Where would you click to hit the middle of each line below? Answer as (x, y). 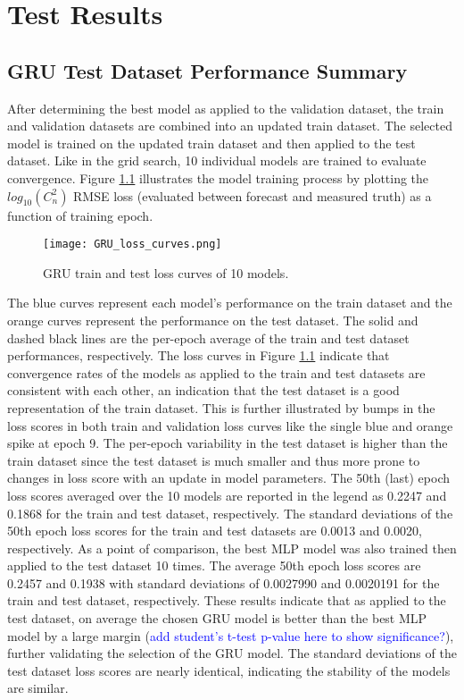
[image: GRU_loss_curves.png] (133, 245)
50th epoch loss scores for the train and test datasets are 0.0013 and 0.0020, (215, 531)
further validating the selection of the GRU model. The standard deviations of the (232, 653)
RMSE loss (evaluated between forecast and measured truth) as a (253, 195)
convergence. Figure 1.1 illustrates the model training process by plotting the (218, 177)
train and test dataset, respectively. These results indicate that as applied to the (227, 600)
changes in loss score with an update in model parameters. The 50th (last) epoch (228, 478)
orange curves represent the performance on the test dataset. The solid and (213, 320)
